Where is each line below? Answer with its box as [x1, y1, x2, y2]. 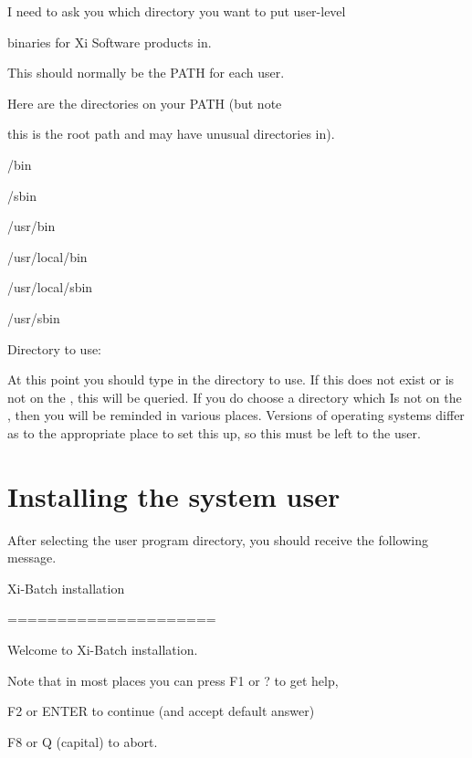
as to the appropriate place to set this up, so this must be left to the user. [7, 423, 421, 442]
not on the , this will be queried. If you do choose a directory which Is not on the [7, 387, 462, 406]
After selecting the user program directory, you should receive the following [7, 530, 428, 549]
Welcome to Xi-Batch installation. [7, 640, 198, 658]
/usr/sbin [7, 308, 60, 327]
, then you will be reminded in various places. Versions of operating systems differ [7, 405, 465, 425]
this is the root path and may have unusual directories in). [7, 124, 335, 143]
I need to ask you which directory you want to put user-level [7, 2, 346, 20]
